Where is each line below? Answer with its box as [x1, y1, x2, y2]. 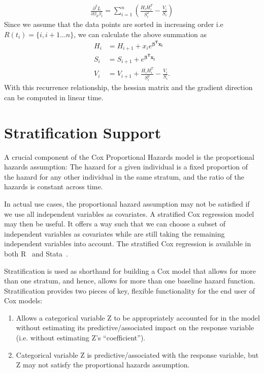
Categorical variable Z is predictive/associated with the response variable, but [16, 349, 259, 360]
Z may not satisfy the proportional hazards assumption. [16, 359, 190, 370]
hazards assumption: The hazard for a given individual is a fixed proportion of [4, 161, 248, 172]
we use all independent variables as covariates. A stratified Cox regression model [4, 208, 254, 219]
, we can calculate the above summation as [74, 28, 207, 39]
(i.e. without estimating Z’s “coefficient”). [16, 332, 146, 343]
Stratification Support [4, 122, 161, 142]
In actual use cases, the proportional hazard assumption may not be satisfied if [4, 198, 250, 209]
